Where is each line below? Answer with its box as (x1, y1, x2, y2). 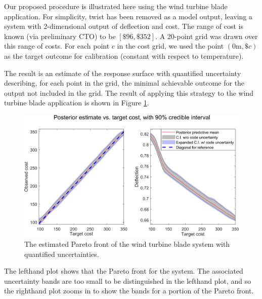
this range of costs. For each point (4, 41, 110, 51)
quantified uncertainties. (24, 248, 99, 259)
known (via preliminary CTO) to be (4, 30, 116, 41)
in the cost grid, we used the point (117, 41, 224, 51)
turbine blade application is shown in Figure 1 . (4, 97, 149, 108)
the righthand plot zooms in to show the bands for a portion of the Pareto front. (4, 285, 254, 296)
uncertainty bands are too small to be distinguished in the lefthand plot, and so (4, 275, 251, 286)
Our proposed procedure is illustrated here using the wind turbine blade (4, 1, 228, 11)
